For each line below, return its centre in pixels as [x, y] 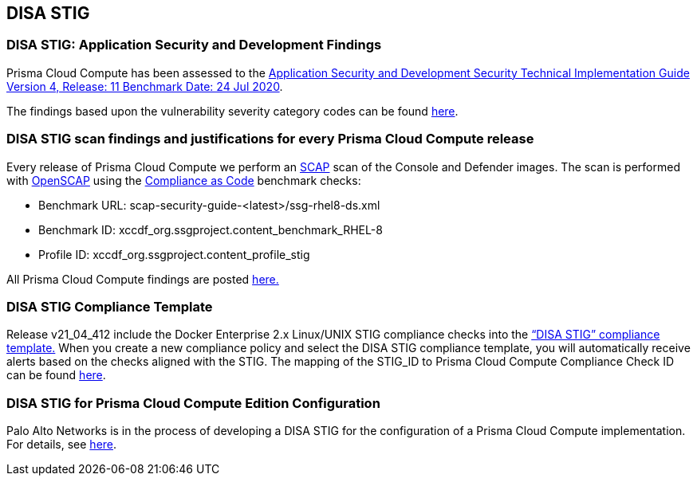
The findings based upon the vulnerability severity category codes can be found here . [232, 111]
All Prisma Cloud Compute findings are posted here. [143, 279]
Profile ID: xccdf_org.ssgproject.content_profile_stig [174, 254]
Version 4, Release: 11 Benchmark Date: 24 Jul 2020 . [145, 86]
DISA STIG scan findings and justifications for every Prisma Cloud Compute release [270, 139]
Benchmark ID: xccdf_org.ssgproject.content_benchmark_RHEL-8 [211, 229]
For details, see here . [62, 445]
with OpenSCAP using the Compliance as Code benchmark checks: [184, 180]
